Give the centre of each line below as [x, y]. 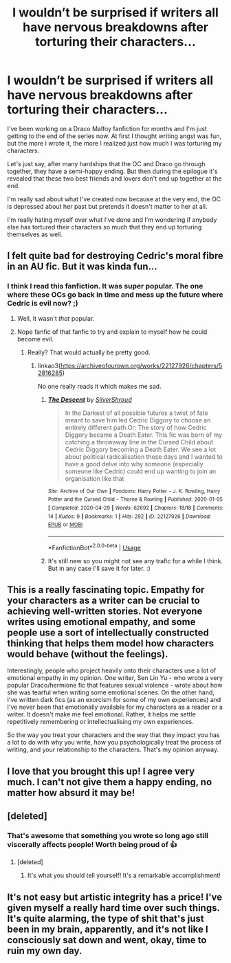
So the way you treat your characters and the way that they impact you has [113, 735]
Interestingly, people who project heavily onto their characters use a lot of [112, 670]
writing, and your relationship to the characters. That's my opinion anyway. [113, 749]
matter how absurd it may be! [71, 792]
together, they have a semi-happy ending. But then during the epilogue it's [112, 171]
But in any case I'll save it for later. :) [99, 568]
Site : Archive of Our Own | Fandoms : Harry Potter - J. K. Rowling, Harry [134, 491]
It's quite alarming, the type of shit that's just [106, 918]
